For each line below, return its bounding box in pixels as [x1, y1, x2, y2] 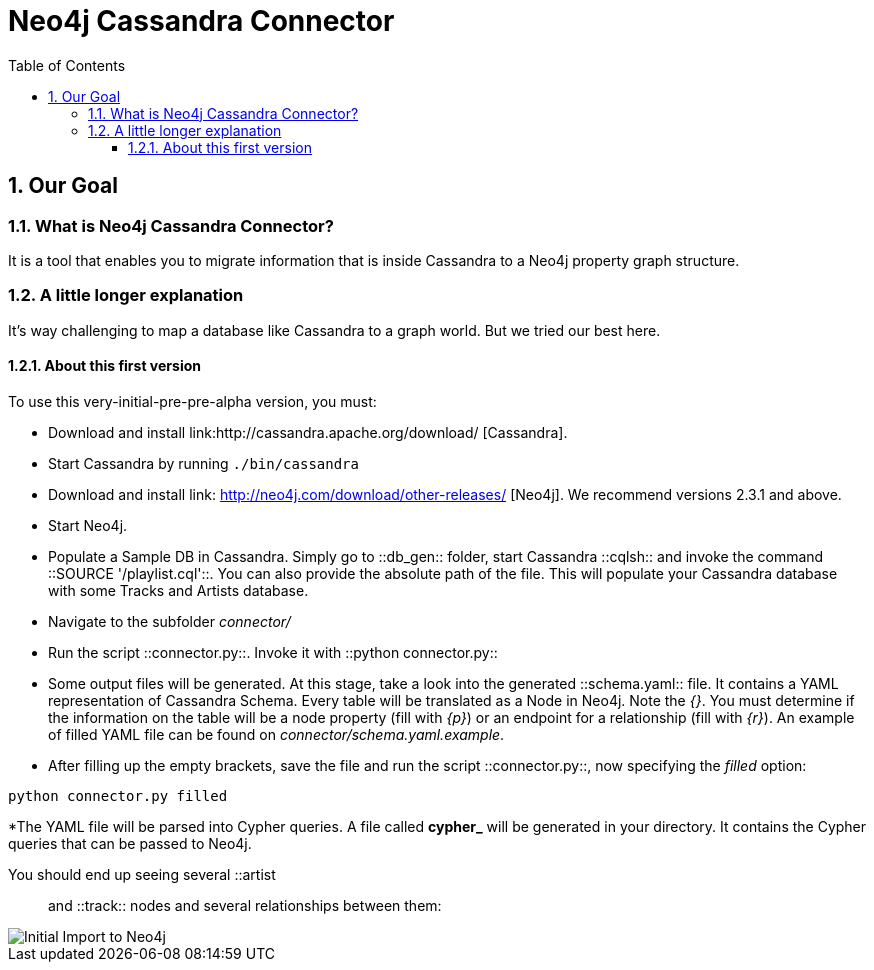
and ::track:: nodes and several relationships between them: [48, 896, 442, 914]
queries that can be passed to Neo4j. [8, 834, 252, 852]
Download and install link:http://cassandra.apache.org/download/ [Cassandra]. [48, 423, 568, 441]
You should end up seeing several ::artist [8, 865, 276, 883]
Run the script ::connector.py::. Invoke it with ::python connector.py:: [48, 643, 498, 661]
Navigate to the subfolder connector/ [48, 612, 291, 630]
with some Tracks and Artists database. [48, 581, 309, 599]
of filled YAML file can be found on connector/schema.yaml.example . [48, 725, 505, 743]
